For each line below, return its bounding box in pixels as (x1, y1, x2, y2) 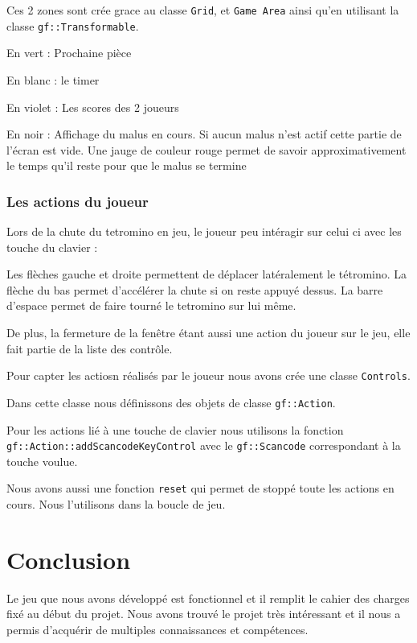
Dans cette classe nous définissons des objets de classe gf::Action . (6, 394, 336, 410)
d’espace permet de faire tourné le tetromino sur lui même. (6, 297, 296, 314)
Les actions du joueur (6, 191, 149, 211)
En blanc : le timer (6, 71, 100, 88)
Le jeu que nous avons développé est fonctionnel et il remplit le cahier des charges (6, 589, 410, 606)
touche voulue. (6, 452, 78, 469)
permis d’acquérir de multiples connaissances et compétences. (6, 620, 309, 637)
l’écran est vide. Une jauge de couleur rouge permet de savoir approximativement (6, 141, 407, 158)
